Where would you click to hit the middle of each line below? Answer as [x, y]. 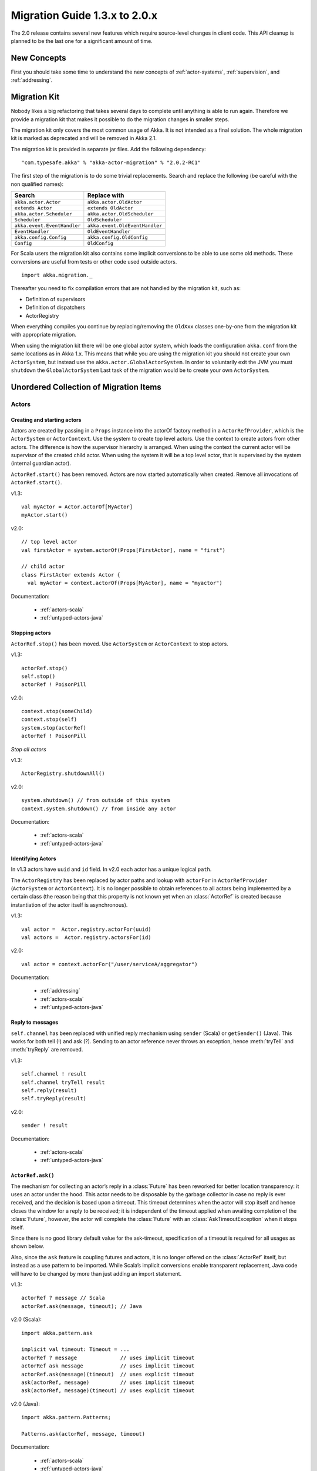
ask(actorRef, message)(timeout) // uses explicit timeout [108, 1391]
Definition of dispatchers [55, 307]
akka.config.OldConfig [117, 237]
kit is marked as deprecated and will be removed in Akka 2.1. [84, 138]
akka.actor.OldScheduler [120, 214]
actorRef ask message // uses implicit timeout [108, 1366]
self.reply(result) [49, 1090]
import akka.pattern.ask [57, 1333]
